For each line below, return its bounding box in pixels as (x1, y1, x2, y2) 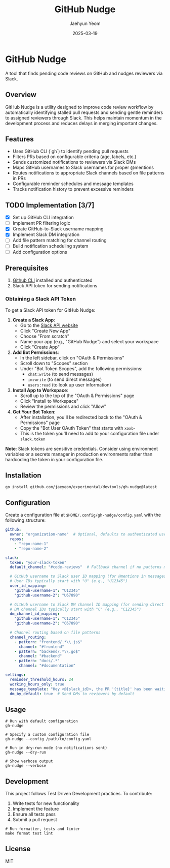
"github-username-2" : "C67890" (14, 621, 80, 626)
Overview (5, 91, 37, 99)
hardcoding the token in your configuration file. (5, 456, 104, 462)
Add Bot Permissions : (12, 349, 59, 355)
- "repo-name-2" (14, 546, 49, 551)
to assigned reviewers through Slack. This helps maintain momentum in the (5, 114, 162, 121)
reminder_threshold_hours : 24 (10, 677, 73, 682)
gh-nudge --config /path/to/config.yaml (5, 736, 92, 742)
